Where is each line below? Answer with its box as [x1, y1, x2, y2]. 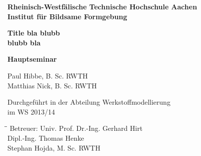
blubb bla [7, 37, 41, 47]
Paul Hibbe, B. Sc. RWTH [7, 70, 88, 80]
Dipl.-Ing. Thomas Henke [7, 132, 84, 143]
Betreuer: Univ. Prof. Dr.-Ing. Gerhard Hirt [9, 123, 143, 133]
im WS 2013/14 [7, 106, 55, 117]
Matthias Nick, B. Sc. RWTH [7, 80, 97, 90]
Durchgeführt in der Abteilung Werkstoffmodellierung [7, 97, 171, 107]
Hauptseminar [7, 54, 57, 64]
